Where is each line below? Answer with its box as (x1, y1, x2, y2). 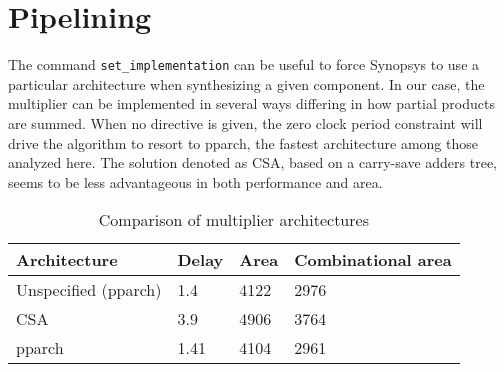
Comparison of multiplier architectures (98, 208, 369, 232)
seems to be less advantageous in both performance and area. (8, 171, 383, 192)
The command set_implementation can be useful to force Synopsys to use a (8, 54, 480, 75)
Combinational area (294, 248, 452, 272)
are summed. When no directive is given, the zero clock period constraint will (8, 112, 483, 133)
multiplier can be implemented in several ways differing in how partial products (8, 93, 495, 114)
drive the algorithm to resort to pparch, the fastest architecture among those (8, 132, 478, 153)
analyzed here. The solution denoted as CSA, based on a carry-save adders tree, (8, 152, 497, 173)
